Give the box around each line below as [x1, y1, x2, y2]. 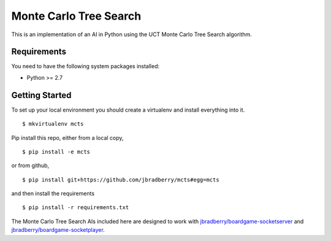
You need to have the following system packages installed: [11, 63, 159, 70]
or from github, [11, 162, 50, 169]
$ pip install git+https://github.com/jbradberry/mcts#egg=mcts [22, 176, 220, 183]
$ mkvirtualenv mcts [22, 120, 84, 128]
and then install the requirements [11, 190, 95, 197]
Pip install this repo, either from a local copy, [11, 134, 124, 141]
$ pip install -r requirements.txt [22, 204, 129, 211]
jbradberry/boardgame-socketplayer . [11, 226, 105, 234]
